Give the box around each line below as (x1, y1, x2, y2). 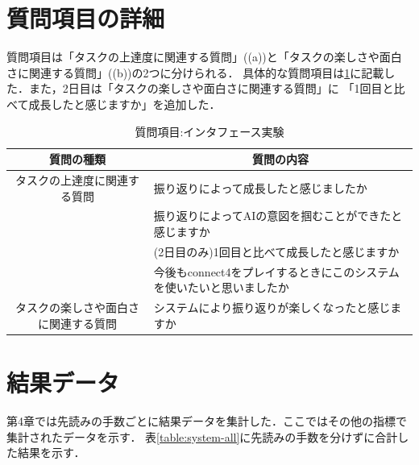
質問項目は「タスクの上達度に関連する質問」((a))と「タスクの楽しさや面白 (6, 48, 402, 65)
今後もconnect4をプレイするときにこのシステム (153, 263, 400, 280)
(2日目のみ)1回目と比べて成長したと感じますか (153, 243, 400, 259)
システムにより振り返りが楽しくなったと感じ (153, 299, 391, 316)
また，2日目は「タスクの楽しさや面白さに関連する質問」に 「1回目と (28, 80, 394, 97)
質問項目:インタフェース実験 (135, 122, 284, 139)
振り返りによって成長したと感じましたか (153, 179, 367, 196)
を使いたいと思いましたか (153, 279, 289, 296)
